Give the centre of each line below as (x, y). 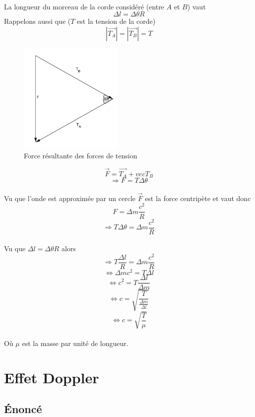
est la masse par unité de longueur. (75, 343)
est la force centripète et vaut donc (198, 198)
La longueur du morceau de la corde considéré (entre (84, 6)
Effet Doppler (52, 377)
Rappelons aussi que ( (37, 21)
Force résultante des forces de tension (81, 155)
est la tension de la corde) (116, 21)
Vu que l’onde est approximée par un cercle (70, 198)
